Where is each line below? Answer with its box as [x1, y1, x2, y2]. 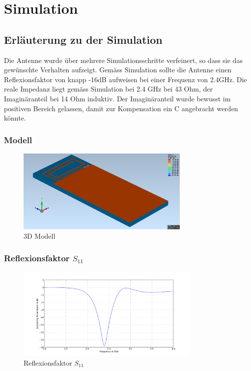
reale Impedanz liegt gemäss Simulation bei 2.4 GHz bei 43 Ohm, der [4, 84, 213, 94]
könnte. [4, 113, 26, 123]
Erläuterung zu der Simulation [4, 31, 163, 47]
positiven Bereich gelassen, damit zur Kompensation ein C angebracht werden [4, 103, 238, 113]
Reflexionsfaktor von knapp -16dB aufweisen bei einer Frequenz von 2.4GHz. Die [4, 74, 247, 84]
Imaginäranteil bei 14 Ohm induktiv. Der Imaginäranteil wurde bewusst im [4, 93, 231, 103]
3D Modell [24, 231, 56, 241]
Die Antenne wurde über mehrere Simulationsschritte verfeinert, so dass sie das [4, 55, 243, 65]
